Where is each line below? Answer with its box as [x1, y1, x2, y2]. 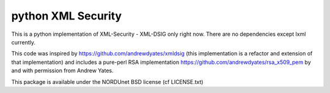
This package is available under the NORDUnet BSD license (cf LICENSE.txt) [11, 78, 204, 85]
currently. [11, 38, 36, 46]
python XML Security [11, 9, 122, 22]
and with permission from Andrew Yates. [11, 67, 114, 74]
